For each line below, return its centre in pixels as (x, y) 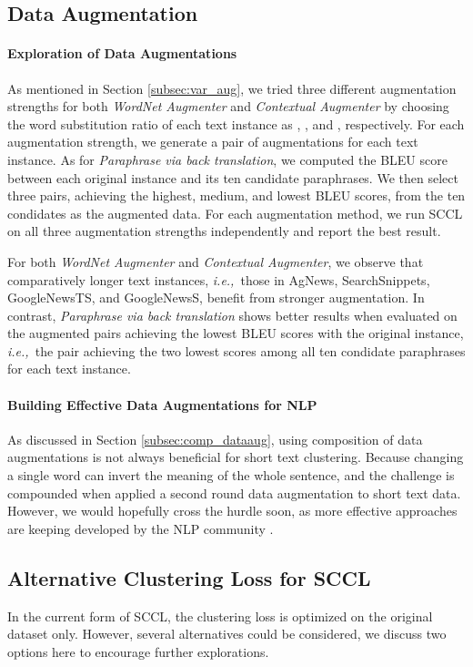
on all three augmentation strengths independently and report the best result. (224, 231)
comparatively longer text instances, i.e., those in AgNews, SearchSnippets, (219, 279)
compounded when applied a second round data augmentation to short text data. (234, 493)
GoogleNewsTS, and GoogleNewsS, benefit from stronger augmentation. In (216, 298)
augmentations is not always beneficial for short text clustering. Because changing (236, 457)
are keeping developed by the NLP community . (141, 528)
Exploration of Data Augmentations (122, 53)
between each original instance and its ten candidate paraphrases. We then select (233, 177)
